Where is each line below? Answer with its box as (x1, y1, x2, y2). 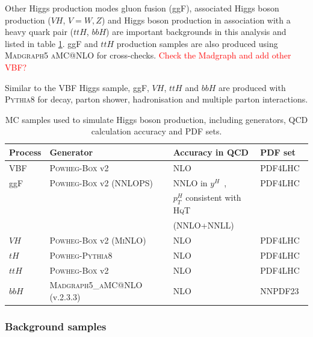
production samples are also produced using (116, 37, 278, 49)
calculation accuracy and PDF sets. (91, 125, 222, 137)
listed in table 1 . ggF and (5, 37, 98, 49)
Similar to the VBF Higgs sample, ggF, (5, 81, 149, 93)
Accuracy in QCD (173, 145, 249, 158)
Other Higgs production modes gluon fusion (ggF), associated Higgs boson (5, 2, 279, 14)
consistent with (185, 191, 241, 204)
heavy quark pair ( (5, 25, 74, 38)
